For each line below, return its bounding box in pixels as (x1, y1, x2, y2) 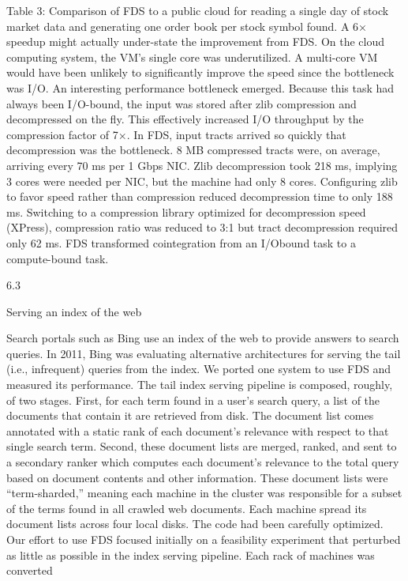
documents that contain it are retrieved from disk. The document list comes (6, 407, 374, 424)
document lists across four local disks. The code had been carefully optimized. (6, 515, 384, 532)
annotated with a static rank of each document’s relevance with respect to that (6, 422, 389, 439)
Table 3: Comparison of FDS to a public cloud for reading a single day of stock (6, 2, 389, 18)
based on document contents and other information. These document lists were (6, 469, 388, 485)
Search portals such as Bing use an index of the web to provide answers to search (6, 330, 399, 346)
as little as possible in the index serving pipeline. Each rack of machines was (6, 546, 375, 563)
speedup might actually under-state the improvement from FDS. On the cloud (6, 33, 385, 50)
